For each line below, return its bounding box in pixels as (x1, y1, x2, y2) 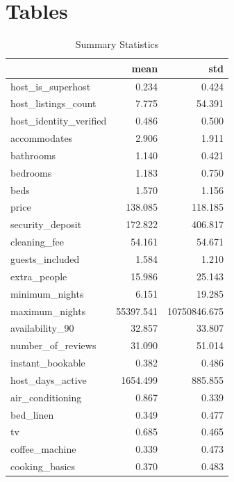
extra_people (10, 268, 67, 283)
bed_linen (10, 407, 54, 421)
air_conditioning (10, 389, 82, 404)
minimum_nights (10, 286, 84, 300)
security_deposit (10, 217, 82, 232)
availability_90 (10, 321, 74, 335)
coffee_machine (10, 442, 76, 456)
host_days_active (10, 372, 87, 387)
